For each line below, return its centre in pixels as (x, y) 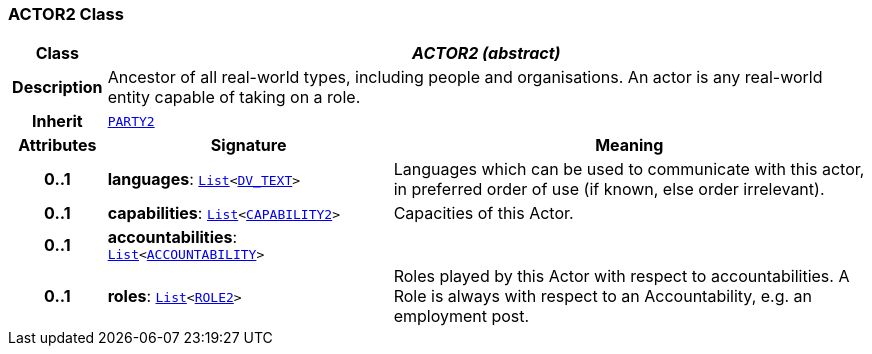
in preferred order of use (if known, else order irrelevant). (609, 189)
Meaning (629, 145)
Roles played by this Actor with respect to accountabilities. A (621, 276)
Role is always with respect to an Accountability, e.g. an (603, 296)
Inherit (57, 121)
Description (57, 87)
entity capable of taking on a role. (234, 97)
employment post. (461, 316)
